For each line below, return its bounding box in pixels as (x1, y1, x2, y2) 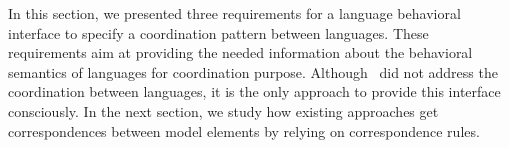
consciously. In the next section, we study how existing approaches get (8, 100, 439, 121)
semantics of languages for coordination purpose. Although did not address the (8, 61, 498, 82)
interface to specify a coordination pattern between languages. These (8, 22, 429, 43)
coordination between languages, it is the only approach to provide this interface (8, 81, 501, 102)
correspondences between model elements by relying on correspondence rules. (8, 120, 480, 141)
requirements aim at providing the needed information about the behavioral (8, 42, 473, 63)
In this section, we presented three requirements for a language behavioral (8, 3, 461, 23)
